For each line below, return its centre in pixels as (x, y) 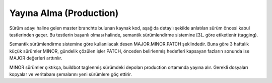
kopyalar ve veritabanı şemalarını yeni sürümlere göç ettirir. (71, 74)
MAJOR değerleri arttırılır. (36, 58)
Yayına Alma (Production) (64, 13)
